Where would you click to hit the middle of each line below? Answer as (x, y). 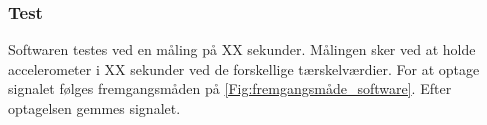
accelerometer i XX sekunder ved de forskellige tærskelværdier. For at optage (244, 68)
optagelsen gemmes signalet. (94, 108)
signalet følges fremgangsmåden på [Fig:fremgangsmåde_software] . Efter (230, 88)
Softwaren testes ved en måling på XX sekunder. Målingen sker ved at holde (242, 49)
